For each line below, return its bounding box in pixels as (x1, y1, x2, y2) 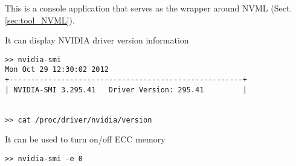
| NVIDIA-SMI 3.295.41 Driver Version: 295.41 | (5, 85, 247, 94)
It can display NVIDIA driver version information (5, 34, 189, 46)
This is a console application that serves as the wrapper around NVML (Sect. (5, 2, 292, 14)
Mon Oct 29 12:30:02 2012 (5, 65, 109, 74)
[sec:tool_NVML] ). (5, 13, 75, 26)
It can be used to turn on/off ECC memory (5, 133, 166, 145)
